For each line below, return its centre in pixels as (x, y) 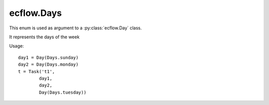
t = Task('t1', (37, 71)
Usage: (17, 46)
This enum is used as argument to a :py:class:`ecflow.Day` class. (75, 28)
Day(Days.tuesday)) (63, 92)
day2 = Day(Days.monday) (48, 64)
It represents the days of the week (44, 37)
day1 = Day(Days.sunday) (48, 57)
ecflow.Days (36, 13)
